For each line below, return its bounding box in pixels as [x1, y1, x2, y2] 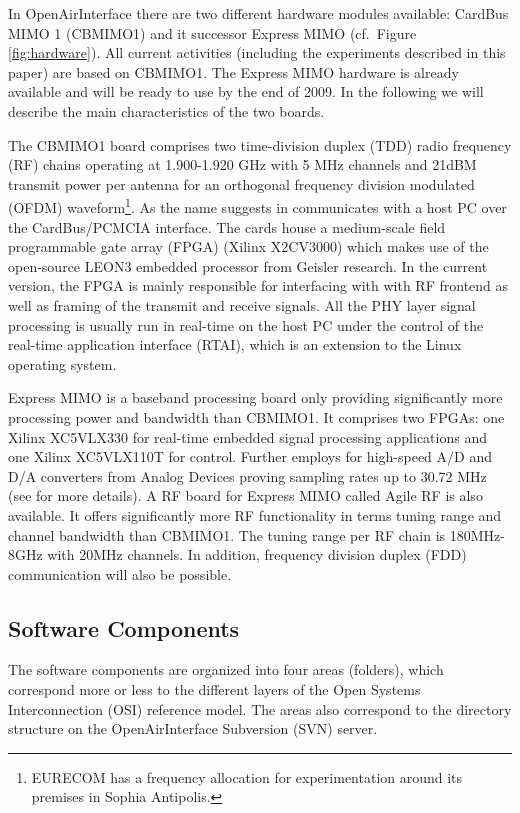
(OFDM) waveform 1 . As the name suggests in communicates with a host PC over [8, 194, 507, 217]
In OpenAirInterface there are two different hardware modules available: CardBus [8, 3, 509, 23]
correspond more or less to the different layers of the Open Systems [8, 679, 421, 700]
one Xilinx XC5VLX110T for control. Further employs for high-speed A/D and [8, 446, 492, 467]
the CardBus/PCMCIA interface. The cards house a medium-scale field [8, 216, 446, 237]
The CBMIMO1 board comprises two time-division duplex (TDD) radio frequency [8, 134, 512, 155]
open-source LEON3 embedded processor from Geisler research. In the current [8, 255, 488, 276]
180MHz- [449, 524, 505, 545]
